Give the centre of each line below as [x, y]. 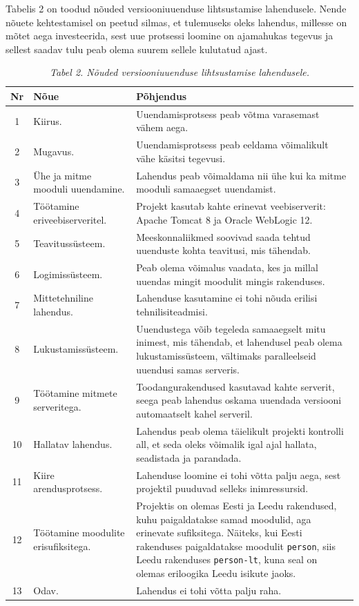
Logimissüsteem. [68, 274]
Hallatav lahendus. [73, 444]
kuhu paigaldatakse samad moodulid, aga [224, 519]
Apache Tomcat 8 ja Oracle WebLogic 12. [224, 219]
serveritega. [57, 406]
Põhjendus [162, 96]
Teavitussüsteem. [69, 243]
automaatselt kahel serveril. [194, 413]
